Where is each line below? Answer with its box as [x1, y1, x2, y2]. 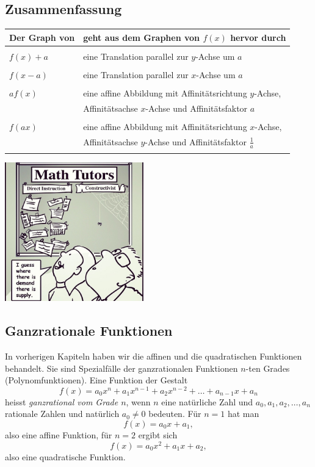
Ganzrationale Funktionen [5, 321, 173, 340]
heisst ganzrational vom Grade [5, 395, 118, 408]
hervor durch [230, 31, 286, 43]
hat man [227, 407, 259, 420]
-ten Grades [245, 361, 290, 374]
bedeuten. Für [148, 407, 201, 420]
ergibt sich [138, 428, 178, 441]
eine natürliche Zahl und [161, 395, 253, 408]
